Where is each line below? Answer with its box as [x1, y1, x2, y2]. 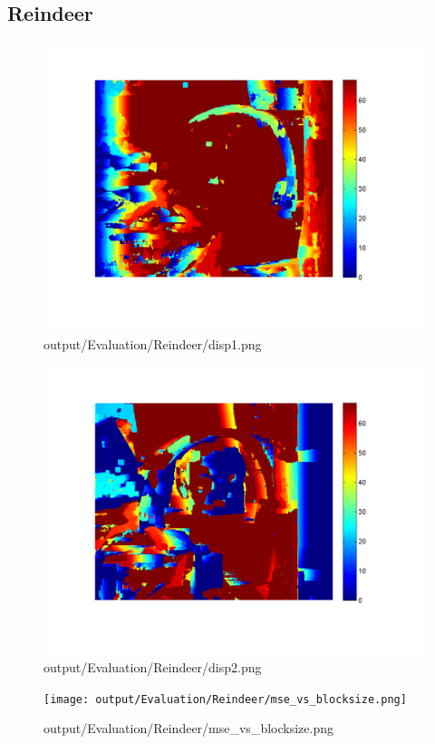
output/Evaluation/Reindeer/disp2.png [43, 657, 262, 676]
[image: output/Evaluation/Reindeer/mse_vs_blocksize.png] [43, 692, 407, 706]
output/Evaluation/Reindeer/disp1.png [43, 334, 262, 353]
